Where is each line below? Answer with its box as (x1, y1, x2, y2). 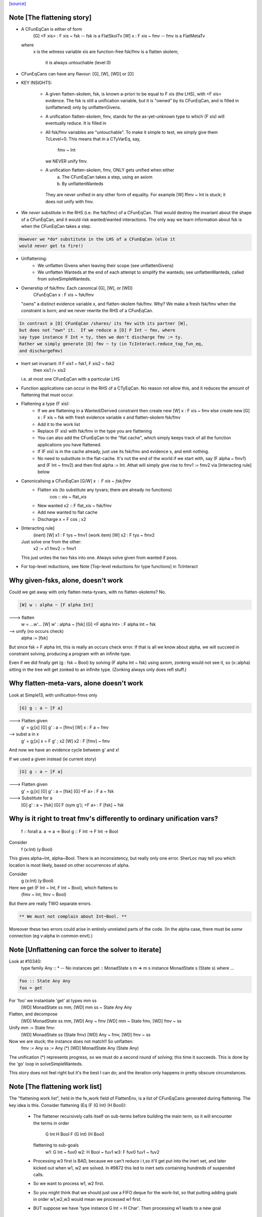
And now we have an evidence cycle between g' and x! (9, 747, 119, 753)
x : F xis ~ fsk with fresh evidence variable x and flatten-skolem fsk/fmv (37, 414, 181, 421)
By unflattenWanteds (62, 181, 104, 186)
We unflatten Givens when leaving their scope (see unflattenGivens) (37, 262, 174, 268)
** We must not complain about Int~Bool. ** (19, 913, 127, 919)
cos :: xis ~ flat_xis (49, 494, 87, 499)
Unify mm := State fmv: (9, 1025, 55, 1031)
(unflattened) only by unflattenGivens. (45, 105, 121, 111)
